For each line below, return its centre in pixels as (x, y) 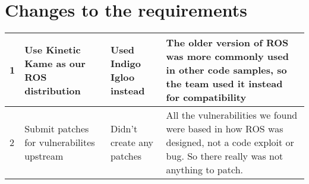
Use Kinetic (53, 49)
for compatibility (206, 97)
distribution (53, 90)
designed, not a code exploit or (230, 142)
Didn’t (124, 129)
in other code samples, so (226, 70)
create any (132, 142)
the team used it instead (224, 84)
